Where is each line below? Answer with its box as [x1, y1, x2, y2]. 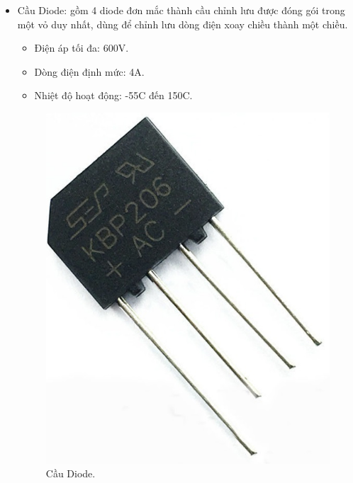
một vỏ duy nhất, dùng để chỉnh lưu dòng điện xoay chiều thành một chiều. [17, 16, 348, 31]
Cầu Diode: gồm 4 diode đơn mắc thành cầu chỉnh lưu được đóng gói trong [17, 3, 345, 17]
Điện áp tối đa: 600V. [34, 40, 129, 55]
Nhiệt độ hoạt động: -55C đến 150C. [34, 88, 193, 103]
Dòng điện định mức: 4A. [34, 64, 145, 79]
